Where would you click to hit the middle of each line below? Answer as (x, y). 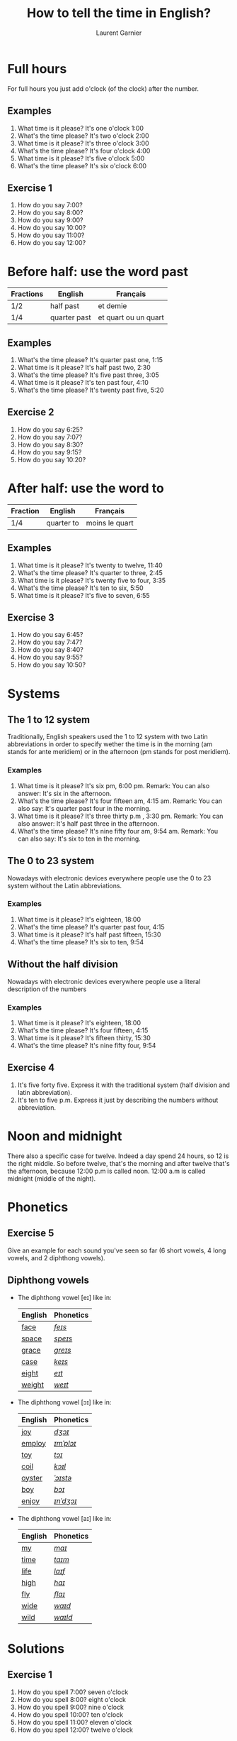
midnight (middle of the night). (52, 1178)
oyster (31, 1478)
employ (34, 1443)
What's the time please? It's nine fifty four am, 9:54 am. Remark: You (118, 831)
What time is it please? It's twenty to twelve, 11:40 (90, 565)
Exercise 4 (31, 1068)
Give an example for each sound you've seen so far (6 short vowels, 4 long (117, 1250)
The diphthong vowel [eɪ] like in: (64, 1297)
